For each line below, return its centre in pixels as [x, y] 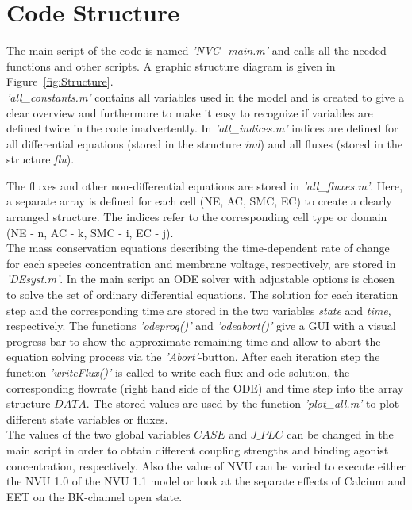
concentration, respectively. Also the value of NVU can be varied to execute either [206, 465]
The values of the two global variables [98, 434]
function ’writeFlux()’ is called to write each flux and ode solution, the [178, 372]
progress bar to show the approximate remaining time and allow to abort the [194, 341]
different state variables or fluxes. [87, 418]
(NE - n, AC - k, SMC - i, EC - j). [90, 232]
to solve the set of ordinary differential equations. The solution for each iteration [202, 295]
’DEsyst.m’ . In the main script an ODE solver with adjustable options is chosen [201, 279]
